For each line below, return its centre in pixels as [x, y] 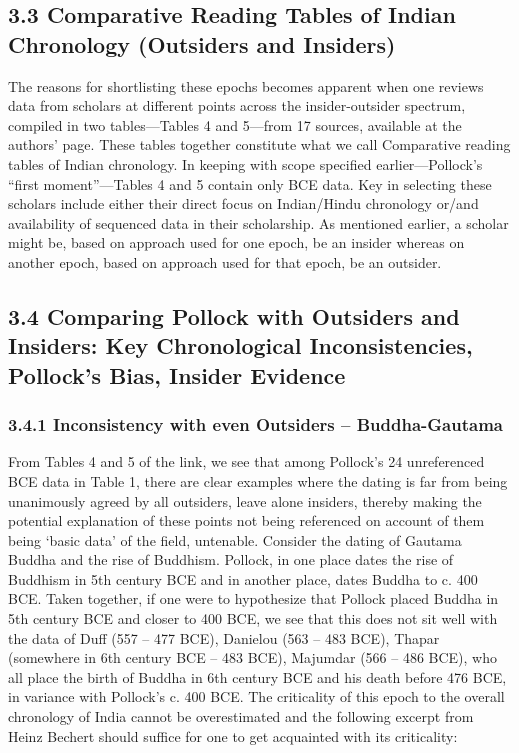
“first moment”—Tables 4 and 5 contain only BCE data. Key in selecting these [250, 183]
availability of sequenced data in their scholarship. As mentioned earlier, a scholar [258, 222]
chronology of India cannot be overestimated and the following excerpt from [241, 716]
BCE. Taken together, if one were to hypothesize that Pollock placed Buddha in [253, 598]
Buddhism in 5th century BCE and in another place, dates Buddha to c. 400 [243, 578]
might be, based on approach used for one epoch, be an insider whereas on [236, 242]
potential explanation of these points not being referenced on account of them [246, 520]
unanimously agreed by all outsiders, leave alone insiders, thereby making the [245, 500]
